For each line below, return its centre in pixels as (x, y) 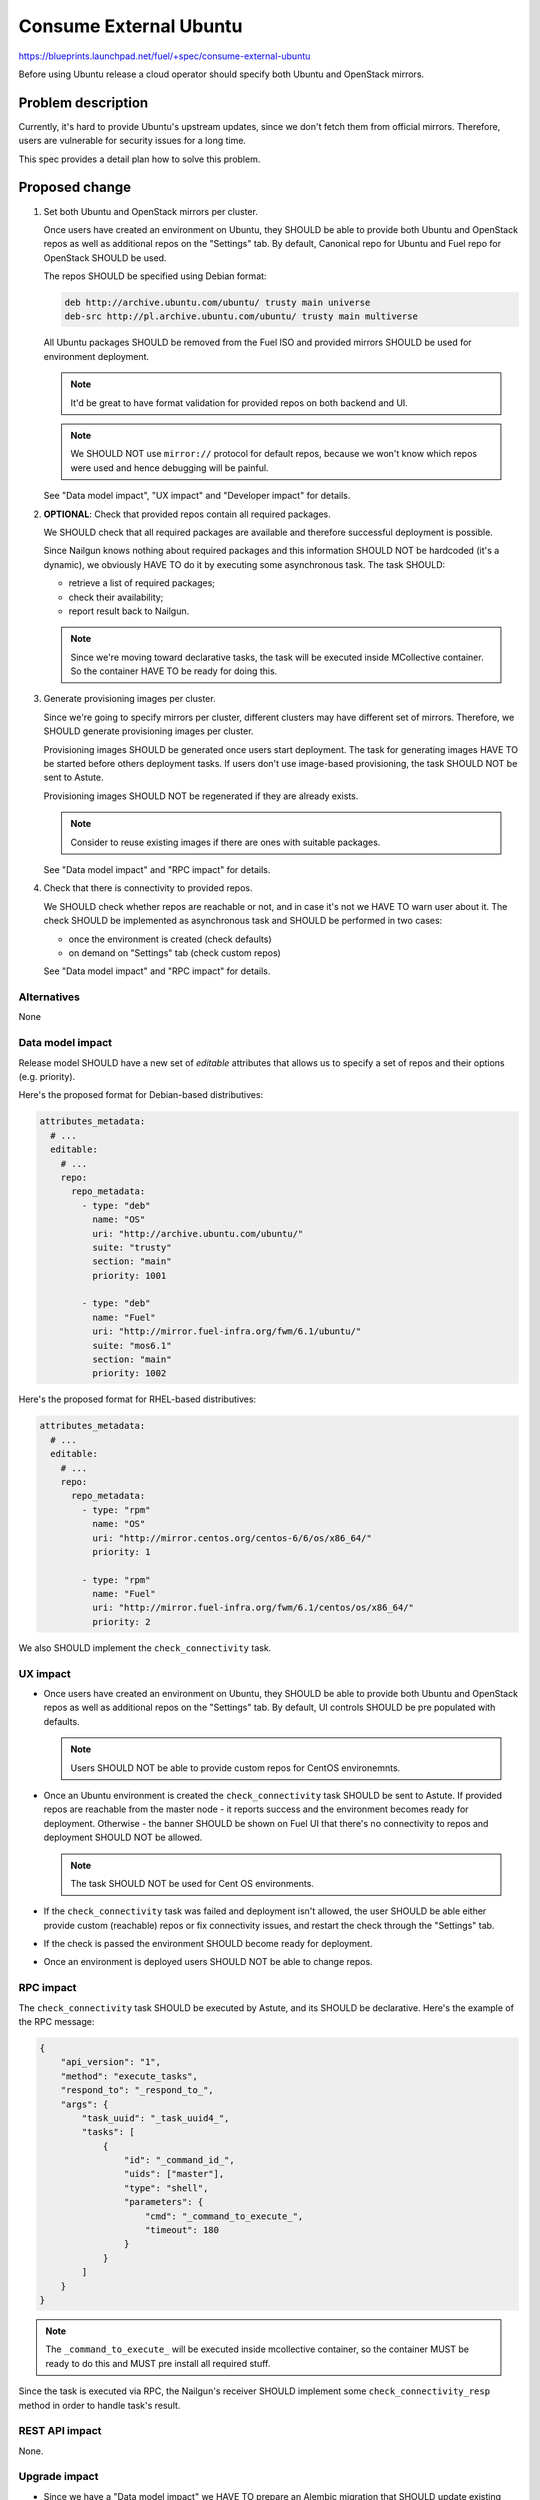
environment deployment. (96, 356)
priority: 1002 (129, 1373)
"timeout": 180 (182, 2230)
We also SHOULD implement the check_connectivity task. (145, 1647)
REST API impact (60, 2431)
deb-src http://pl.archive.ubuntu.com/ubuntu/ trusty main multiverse (241, 316)
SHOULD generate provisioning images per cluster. (148, 731)
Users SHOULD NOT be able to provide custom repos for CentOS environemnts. (235, 1767)
